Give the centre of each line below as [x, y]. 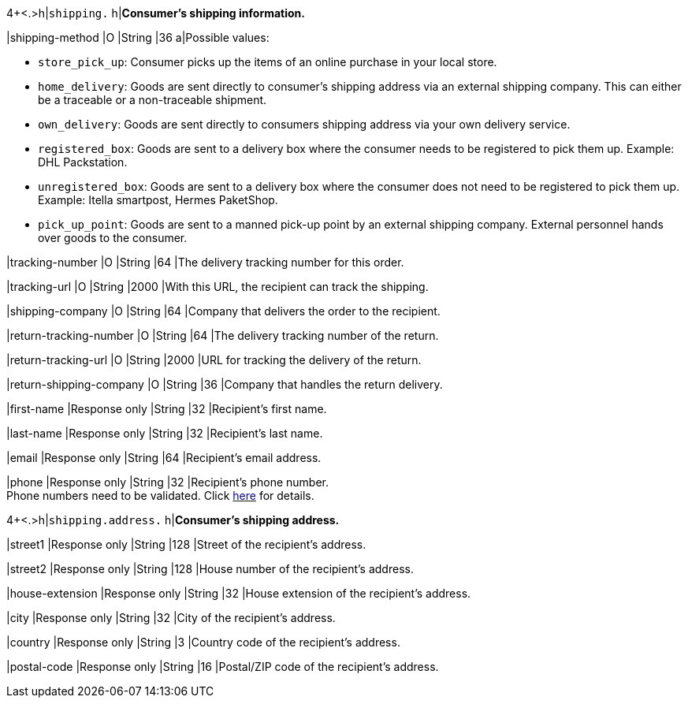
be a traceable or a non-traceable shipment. [152, 100]
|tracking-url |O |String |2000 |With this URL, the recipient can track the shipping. [218, 287]
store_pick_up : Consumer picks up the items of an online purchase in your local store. [268, 62]
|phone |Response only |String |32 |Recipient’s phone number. [168, 482]
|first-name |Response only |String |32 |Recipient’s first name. [167, 409]
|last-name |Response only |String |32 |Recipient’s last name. [165, 433]
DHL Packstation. [83, 162]
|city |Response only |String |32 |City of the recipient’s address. [171, 618]
